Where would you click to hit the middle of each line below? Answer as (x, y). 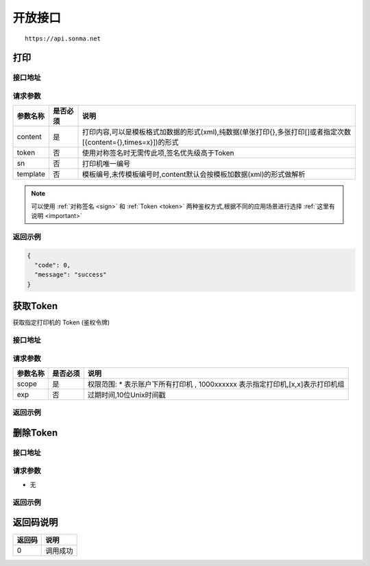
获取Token (35, 306)
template (31, 174)
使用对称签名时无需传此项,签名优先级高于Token (158, 153)
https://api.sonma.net (63, 38)
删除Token (35, 433)
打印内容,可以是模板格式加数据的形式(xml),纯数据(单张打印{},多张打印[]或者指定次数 (217, 132)
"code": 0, (53, 265)
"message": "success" (71, 275)
